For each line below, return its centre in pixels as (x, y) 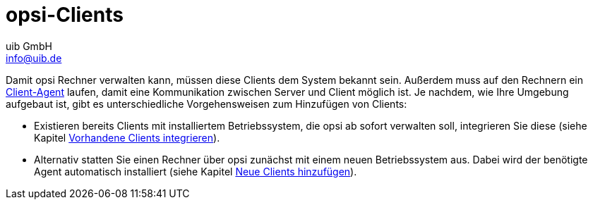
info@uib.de (34, 58)
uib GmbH (29, 46)
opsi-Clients (65, 15)
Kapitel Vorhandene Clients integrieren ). (127, 137)
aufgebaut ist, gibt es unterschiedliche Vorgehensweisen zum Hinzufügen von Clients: (206, 104)
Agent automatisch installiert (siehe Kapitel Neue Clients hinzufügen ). (196, 171)
